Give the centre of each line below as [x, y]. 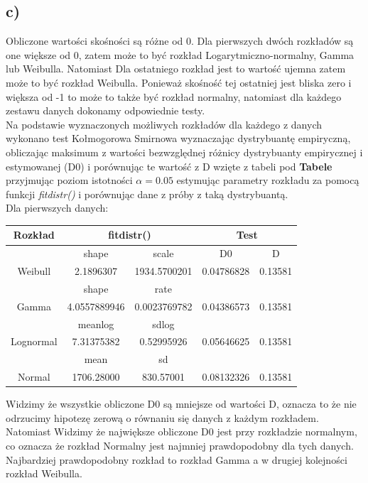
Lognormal [34, 341]
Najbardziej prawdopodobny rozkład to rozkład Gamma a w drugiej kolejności [177, 459]
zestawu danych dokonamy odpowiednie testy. [105, 110]
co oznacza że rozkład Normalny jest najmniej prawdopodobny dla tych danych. [180, 446]
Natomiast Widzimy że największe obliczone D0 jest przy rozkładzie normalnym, [182, 432]
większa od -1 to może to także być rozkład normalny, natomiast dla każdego [174, 96]
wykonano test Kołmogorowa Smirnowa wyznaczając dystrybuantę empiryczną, [178, 138]
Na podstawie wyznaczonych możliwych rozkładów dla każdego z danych [164, 124]
